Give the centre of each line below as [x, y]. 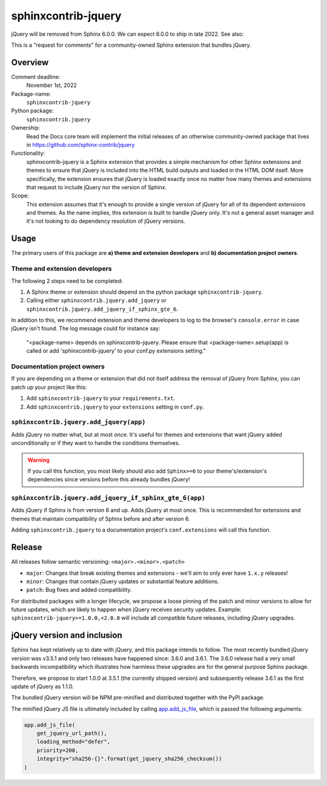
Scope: [20, 196]
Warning [38, 460]
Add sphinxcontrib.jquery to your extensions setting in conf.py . [115, 407]
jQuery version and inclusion [67, 635]
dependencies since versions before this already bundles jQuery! [109, 479]
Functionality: [28, 153]
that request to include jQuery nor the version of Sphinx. [96, 187]
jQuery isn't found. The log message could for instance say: [86, 328]
